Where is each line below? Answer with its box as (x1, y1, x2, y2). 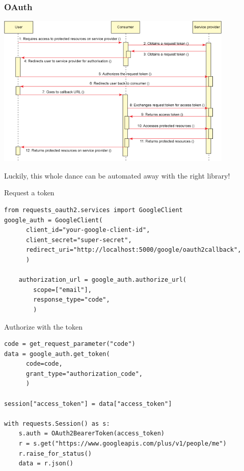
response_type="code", (33, 296, 110, 304)
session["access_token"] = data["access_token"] (4, 400, 172, 407)
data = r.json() (18, 460, 74, 467)
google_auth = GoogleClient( (4, 216, 103, 224)
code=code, (25, 360, 63, 368)
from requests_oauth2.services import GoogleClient (4, 206, 183, 214)
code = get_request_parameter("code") (4, 340, 135, 348)
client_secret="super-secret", (25, 236, 132, 244)
